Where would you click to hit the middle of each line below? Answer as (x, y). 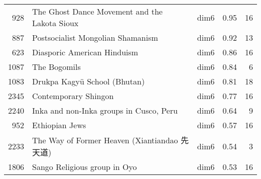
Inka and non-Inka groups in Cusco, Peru (105, 110)
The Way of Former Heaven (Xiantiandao (105, 140)
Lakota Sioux (55, 23)
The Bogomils (56, 67)
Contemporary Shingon (73, 96)
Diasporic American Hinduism (85, 52)
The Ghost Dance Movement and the (97, 11)
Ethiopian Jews (59, 125)
